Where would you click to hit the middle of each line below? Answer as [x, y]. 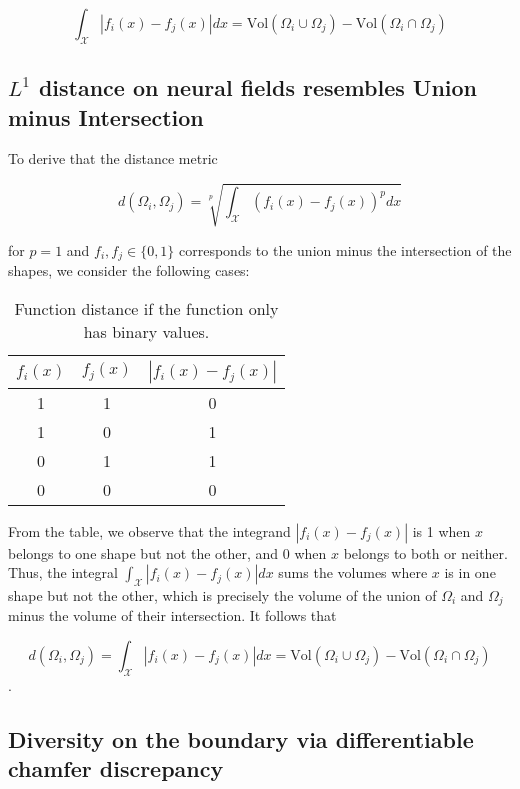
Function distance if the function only [146, 308]
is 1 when [441, 530]
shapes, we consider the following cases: [129, 269]
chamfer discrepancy [116, 768]
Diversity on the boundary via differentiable [241, 738]
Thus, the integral [63, 572]
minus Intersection [106, 116]
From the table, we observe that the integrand [149, 530]
